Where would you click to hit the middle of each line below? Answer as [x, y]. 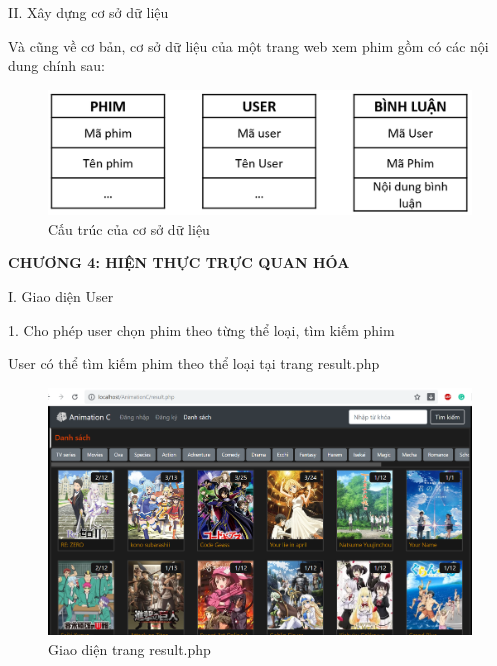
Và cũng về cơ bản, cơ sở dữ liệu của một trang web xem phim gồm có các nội [248, 45]
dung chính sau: [56, 65]
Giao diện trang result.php [129, 648]
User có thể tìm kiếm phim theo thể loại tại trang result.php [194, 363]
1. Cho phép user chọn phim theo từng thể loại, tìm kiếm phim [201, 329]
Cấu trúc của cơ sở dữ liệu [129, 228]
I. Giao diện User [61, 296]
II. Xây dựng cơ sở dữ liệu [88, 12]
